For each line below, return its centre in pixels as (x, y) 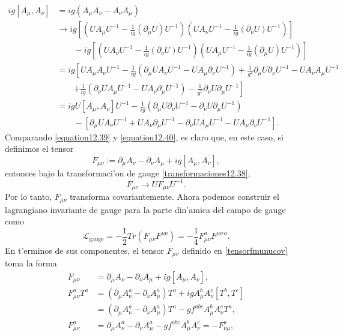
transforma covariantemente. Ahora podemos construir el (174, 196)
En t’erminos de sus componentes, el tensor (85, 250)
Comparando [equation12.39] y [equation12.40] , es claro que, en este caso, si (144, 136)
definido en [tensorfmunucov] (235, 250)
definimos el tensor (39, 148)
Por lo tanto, (29, 196)
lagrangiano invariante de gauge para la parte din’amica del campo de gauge (145, 209)
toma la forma (31, 263)
